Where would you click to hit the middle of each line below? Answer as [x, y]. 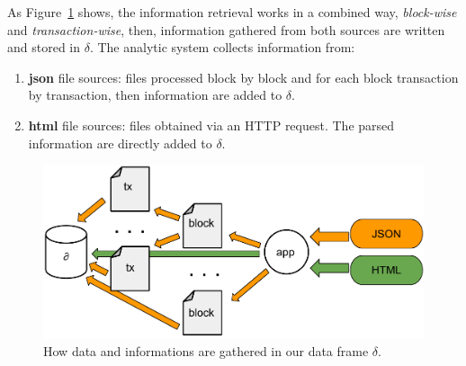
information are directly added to [120, 143]
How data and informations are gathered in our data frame [206, 351]
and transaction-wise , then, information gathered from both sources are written [226, 29]
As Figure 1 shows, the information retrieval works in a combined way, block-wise [232, 12]
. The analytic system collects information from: [222, 47]
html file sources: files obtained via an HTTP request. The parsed [211, 125]
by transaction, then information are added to [155, 95]
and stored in [44, 47]
